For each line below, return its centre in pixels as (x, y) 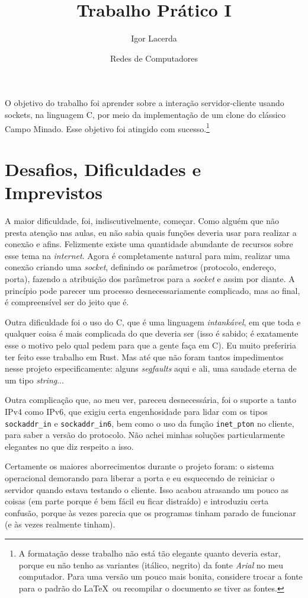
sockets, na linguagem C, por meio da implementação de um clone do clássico (145, 114)
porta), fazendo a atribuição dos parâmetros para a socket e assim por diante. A (150, 279)
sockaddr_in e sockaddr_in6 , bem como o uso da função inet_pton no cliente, (150, 423)
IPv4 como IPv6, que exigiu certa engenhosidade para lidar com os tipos (136, 411)
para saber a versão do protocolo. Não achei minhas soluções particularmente (145, 435)
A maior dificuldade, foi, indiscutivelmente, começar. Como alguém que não (142, 221)
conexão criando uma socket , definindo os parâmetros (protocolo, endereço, (141, 267)
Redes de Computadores (154, 58)
